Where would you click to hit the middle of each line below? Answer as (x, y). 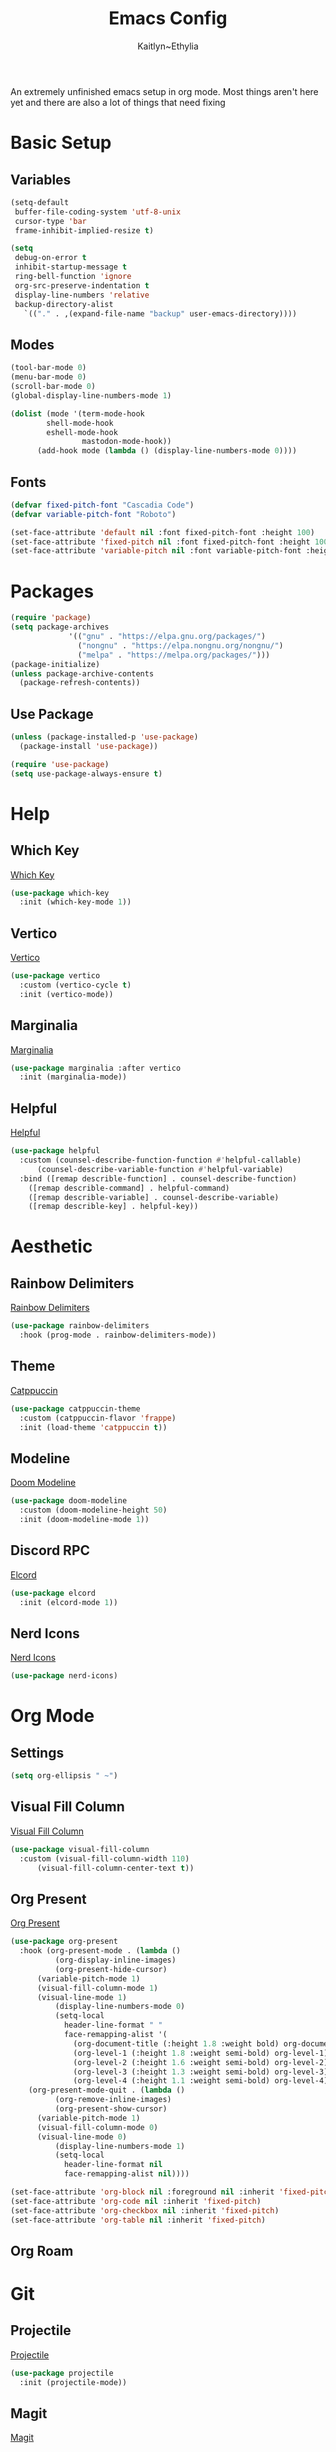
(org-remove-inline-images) (113, 2100)
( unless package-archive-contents (82, 673)
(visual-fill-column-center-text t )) (115, 1868)
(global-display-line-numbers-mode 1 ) (91, 395)
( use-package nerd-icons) (64, 1676)
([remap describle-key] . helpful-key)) (113, 1207)
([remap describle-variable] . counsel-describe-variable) (154, 1197)
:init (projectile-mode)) (73, 2382)
